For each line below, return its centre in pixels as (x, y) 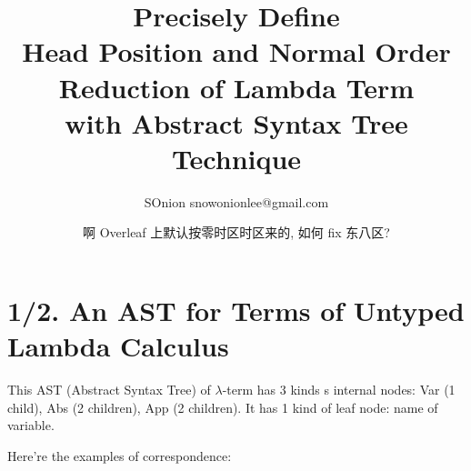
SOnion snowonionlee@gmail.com (236, 201)
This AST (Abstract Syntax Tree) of (109, 390)
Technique (236, 158)
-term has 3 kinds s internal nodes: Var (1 (339, 390)
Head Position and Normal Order (236, 51)
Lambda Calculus (118, 346)
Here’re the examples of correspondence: (120, 455)
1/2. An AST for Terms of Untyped (236, 311)
